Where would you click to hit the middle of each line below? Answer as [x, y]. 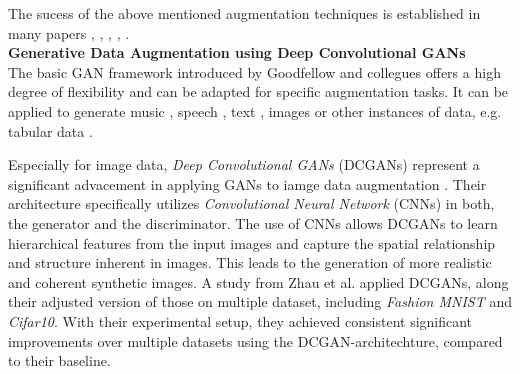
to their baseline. [59, 360]
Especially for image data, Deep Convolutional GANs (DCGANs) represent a [244, 164]
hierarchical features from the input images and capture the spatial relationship [252, 242]
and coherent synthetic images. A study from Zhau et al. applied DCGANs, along [258, 281]
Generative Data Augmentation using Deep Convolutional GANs [237, 52]
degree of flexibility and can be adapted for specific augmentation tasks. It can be [258, 91]
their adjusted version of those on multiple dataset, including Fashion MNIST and [260, 301]
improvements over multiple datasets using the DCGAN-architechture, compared [255, 340]
